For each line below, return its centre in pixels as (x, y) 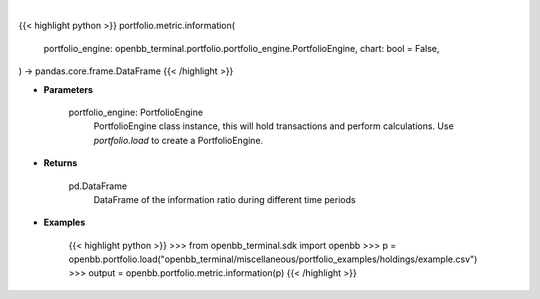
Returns (60, 163)
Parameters (68, 89)
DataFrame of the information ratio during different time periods (224, 199)
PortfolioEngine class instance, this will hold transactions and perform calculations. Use (273, 126)
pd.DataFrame (98, 186)
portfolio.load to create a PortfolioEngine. (178, 140)
